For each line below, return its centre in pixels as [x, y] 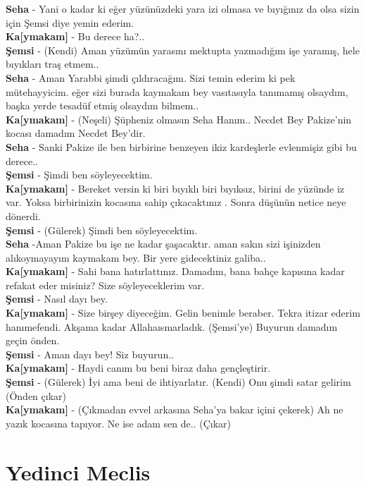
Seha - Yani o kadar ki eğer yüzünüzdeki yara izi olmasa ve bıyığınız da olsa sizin [183, 8]
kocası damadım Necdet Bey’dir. [76, 133]
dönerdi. [23, 215]
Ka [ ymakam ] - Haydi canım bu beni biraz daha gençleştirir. [138, 368]
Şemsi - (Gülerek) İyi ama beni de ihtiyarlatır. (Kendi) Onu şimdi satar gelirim [178, 382]
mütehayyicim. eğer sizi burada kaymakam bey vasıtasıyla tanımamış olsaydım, [177, 91]
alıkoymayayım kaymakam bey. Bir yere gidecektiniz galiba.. [136, 257]
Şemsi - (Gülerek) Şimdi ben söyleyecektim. [102, 230]
